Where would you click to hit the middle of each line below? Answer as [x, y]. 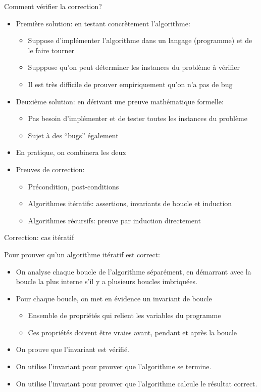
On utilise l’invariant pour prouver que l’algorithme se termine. [114, 366]
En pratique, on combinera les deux [71, 152]
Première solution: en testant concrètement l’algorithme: [103, 23]
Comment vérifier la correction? [53, 6]
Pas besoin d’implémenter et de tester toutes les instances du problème [138, 118]
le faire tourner [51, 50]
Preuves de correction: [50, 169]
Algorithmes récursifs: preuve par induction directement [114, 220]
